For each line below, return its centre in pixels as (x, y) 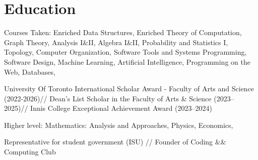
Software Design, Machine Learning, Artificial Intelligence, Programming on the (127, 61)
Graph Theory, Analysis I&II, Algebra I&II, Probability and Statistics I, (116, 42)
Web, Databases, (30, 71)
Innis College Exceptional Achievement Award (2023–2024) (121, 108)
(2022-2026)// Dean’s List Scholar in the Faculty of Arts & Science (108, 98)
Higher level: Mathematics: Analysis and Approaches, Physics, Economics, (119, 125)
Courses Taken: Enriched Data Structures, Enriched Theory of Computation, (123, 32)
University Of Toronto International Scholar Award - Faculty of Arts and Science (129, 89)
